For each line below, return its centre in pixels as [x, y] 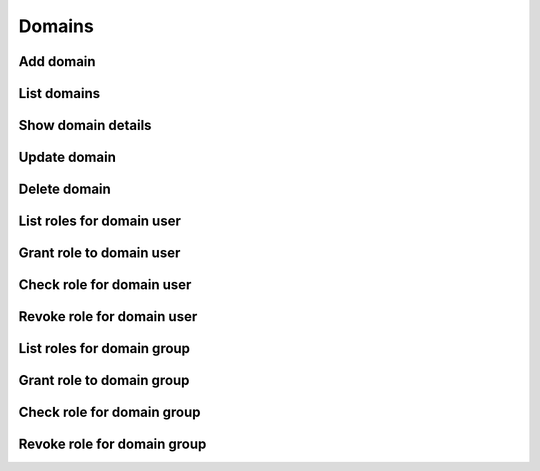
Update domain [67, 157]
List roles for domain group [104, 348]
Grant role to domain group [104, 380]
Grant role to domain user [99, 253]
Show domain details [85, 125]
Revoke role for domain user [108, 316]
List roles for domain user [100, 221]
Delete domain [65, 189]
